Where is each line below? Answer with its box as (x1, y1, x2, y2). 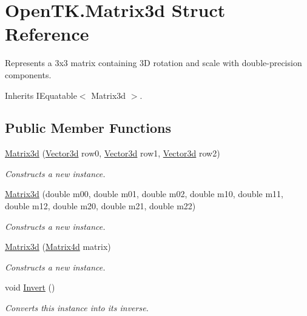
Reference (5, 21, 89, 46)
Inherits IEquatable (5, 89, 77, 101)
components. (5, 68, 52, 81)
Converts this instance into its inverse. (5, 301, 149, 314)
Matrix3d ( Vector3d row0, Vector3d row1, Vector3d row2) (5, 147, 220, 160)
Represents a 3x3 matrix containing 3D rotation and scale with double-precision (5, 56, 302, 69)
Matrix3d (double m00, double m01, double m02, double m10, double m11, (5, 187, 283, 200)
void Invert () (5, 281, 55, 294)
